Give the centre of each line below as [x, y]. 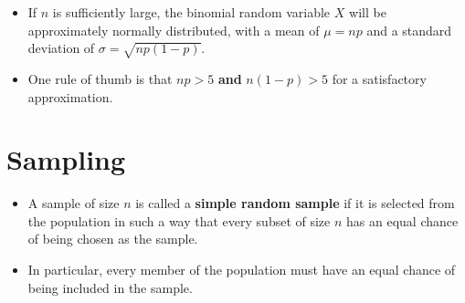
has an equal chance [402, 220]
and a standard [409, 30]
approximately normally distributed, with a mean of [174, 30]
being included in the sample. [110, 287]
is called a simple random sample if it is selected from [295, 203]
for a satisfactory [379, 78]
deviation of [61, 48]
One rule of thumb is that [100, 78]
